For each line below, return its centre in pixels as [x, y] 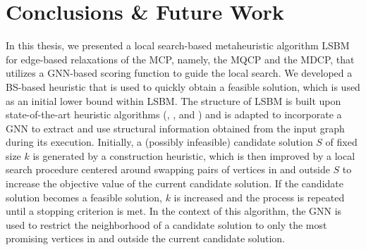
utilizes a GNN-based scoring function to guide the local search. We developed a [179, 73]
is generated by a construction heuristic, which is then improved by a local [194, 155]
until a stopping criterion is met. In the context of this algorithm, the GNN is [174, 211]
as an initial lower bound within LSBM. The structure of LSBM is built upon [173, 100]
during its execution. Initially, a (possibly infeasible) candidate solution [159, 142]
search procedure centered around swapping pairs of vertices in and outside [168, 169]
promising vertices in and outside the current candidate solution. [145, 238]
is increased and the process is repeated [259, 197]
